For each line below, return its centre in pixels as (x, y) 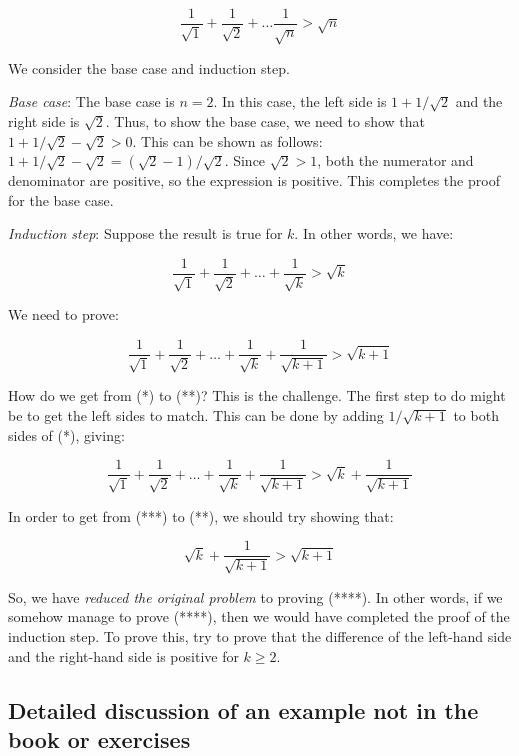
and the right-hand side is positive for (123, 655)
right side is (44, 121)
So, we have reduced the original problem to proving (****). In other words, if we (255, 596)
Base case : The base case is (91, 101)
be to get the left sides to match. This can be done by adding (196, 415)
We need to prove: (63, 314)
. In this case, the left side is (300, 101)
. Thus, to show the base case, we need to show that (265, 121)
